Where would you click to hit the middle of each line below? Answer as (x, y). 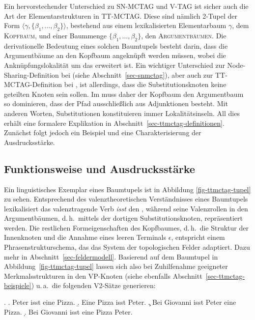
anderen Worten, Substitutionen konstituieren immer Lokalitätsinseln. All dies (122, 113)
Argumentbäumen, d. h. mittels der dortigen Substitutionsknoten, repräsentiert (123, 218)
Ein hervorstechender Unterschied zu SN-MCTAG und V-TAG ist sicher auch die (126, 6)
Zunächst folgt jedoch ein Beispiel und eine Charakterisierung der (103, 132)
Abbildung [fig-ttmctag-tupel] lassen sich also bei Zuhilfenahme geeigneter (116, 266)
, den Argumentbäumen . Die (184, 35)
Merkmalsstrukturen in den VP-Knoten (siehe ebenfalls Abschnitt (103, 276)
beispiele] (18, 285)
